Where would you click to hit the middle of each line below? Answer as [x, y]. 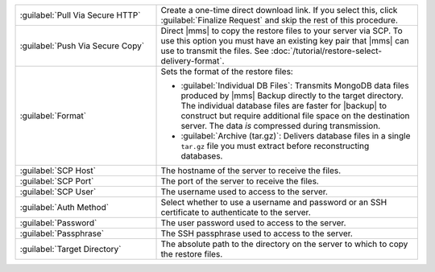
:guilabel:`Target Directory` [70, 249]
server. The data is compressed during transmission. [281, 126]
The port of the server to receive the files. [240, 181]
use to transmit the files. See [215, 51]
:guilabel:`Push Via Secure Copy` [82, 46]
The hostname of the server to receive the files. [251, 171]
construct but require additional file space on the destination [295, 115]
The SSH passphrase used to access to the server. [257, 233]
